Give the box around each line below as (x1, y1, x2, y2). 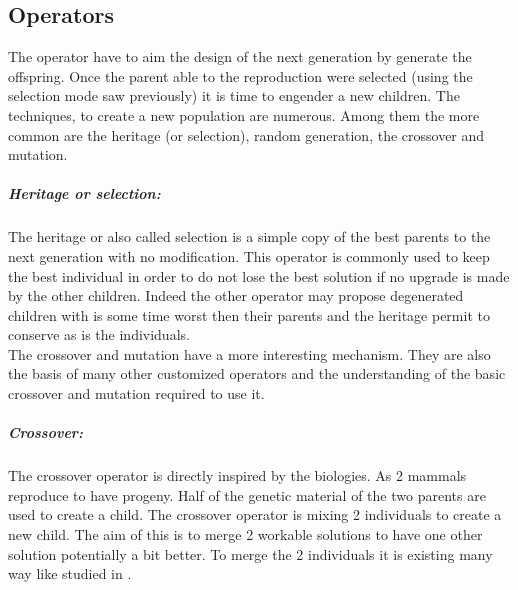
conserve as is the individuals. (8, 324, 190, 345)
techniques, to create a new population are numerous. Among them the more (8, 104, 480, 125)
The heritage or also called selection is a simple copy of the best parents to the (8, 226, 491, 247)
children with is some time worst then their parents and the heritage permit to (8, 304, 490, 325)
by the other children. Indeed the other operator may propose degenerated (8, 285, 464, 306)
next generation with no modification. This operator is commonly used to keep (8, 245, 490, 266)
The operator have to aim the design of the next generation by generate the (8, 46, 472, 67)
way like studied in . (8, 563, 132, 584)
